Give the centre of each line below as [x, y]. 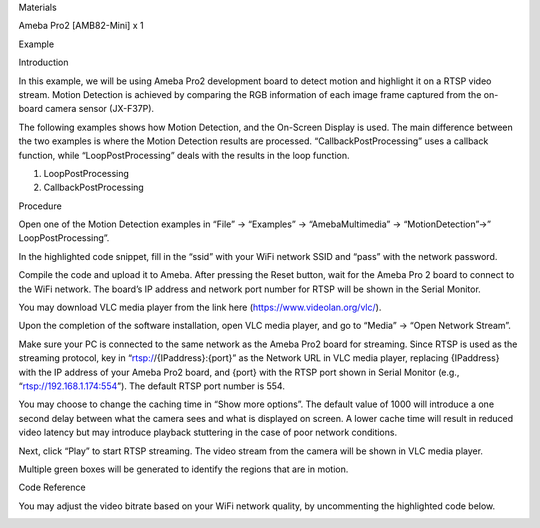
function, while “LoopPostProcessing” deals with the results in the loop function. [184, 155]
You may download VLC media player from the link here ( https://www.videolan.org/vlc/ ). [200, 307]
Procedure [40, 206]
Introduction [43, 62]
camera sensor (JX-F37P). [100, 109]
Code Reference [52, 487]
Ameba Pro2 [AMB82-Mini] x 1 [81, 26]
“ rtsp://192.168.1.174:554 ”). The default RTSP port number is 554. [151, 386]
